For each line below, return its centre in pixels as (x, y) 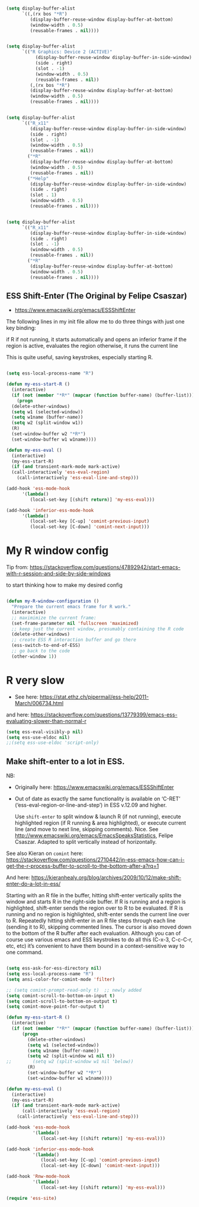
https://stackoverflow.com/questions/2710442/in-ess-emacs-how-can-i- (95, 860)
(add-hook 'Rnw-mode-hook (38, 1177)
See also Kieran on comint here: (45, 853)
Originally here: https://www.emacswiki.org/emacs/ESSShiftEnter (94, 787)
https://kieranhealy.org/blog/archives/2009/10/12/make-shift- (107, 878)
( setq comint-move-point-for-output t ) (55, 1007)
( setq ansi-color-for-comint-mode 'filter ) (61, 979)
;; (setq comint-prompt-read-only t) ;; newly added (74, 990)
